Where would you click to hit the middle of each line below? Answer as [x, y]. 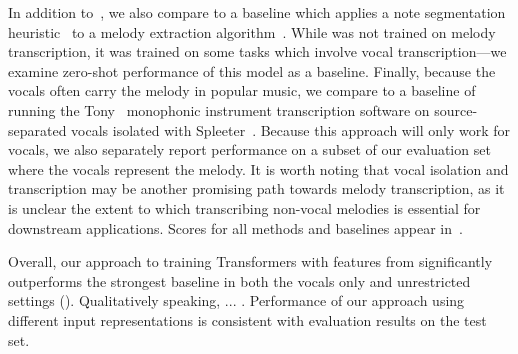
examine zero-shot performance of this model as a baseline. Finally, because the [252, 70]
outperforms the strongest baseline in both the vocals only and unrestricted [239, 280]
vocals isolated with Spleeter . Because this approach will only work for [291, 129]
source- [456, 109]
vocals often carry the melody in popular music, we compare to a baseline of [242, 90]
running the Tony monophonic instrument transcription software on [219, 109]
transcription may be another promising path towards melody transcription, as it [256, 188]
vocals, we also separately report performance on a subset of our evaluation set [249, 149]
